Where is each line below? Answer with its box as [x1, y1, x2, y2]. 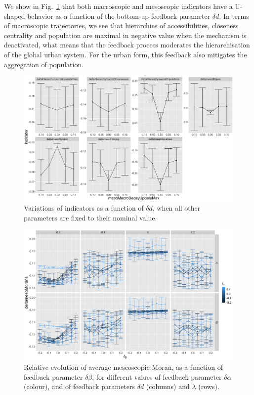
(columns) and [146, 381, 190, 392]
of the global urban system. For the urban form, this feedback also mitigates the [4, 49, 247, 59]
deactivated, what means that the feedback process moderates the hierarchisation [4, 40, 250, 50]
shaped [4, 10, 25, 21]
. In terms [219, 10, 249, 21]
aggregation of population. [4, 59, 84, 69]
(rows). [198, 381, 219, 392]
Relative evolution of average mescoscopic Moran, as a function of [24, 362, 223, 372]
